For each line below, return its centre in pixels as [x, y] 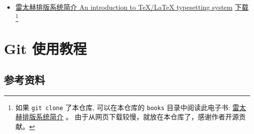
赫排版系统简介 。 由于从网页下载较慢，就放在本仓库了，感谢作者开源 [127, 117]
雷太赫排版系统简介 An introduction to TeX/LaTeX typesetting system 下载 [132, 7]
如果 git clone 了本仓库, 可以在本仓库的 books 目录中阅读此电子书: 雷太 [131, 107]
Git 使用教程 [45, 48]
